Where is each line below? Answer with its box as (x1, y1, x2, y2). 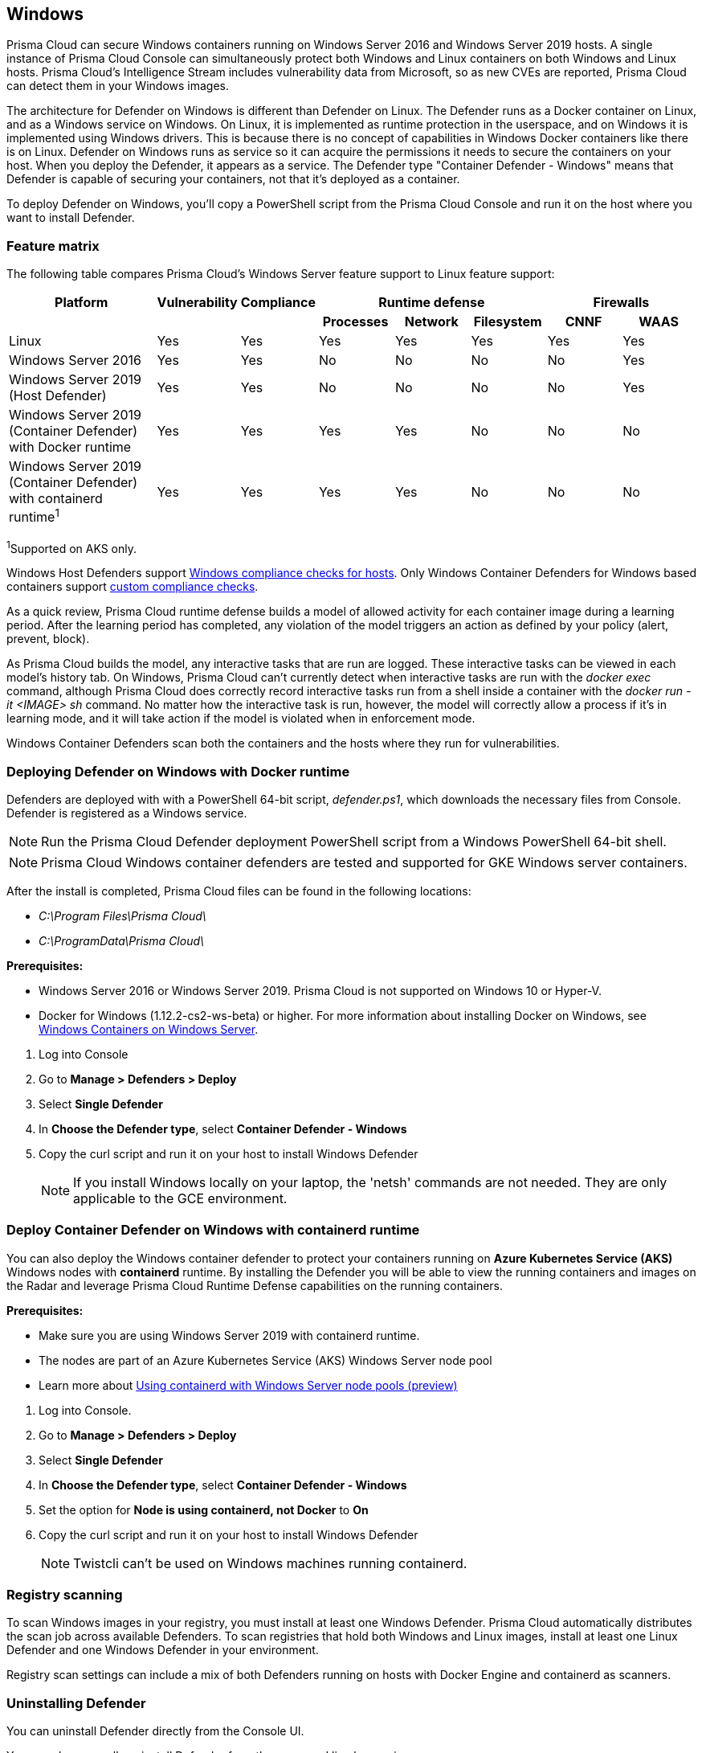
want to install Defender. (6, 211, 135, 225)
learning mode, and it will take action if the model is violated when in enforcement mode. (6, 711, 475, 726)
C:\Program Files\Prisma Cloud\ (39, 908, 206, 923)
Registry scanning (6, 1587, 123, 1604)
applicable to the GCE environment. (73, 1190, 288, 1206)
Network (404, 313, 459, 330)
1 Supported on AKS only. (6, 539, 137, 555)
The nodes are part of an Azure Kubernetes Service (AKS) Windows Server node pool (39, 1353, 492, 1367)
